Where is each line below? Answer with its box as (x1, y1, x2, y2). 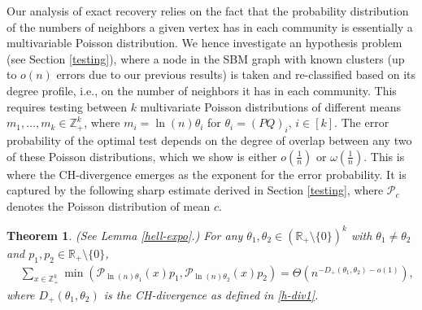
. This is (363, 147, 405, 164)
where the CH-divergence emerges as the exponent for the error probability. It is (7, 165, 407, 182)
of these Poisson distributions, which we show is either (7, 147, 277, 164)
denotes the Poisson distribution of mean (7, 197, 211, 214)
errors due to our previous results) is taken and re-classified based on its (56, 66, 416, 83)
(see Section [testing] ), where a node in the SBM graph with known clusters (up (7, 50, 405, 67)
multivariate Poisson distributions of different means (140, 98, 401, 115)
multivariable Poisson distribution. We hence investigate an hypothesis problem (7, 34, 402, 51)
